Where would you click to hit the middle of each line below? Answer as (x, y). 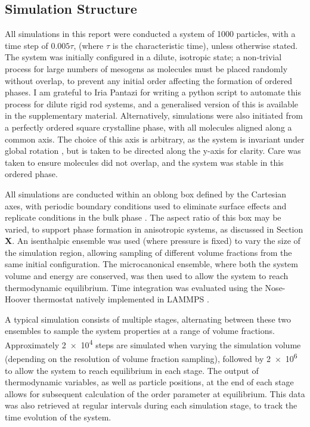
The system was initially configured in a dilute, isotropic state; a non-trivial (143, 57)
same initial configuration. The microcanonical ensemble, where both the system (151, 264)
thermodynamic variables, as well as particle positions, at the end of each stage (149, 382)
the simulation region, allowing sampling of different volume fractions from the (148, 252)
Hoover (18, 299)
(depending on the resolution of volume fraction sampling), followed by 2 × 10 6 (151, 358)
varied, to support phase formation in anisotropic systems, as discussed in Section (154, 229)
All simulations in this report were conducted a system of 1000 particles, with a (150, 34)
